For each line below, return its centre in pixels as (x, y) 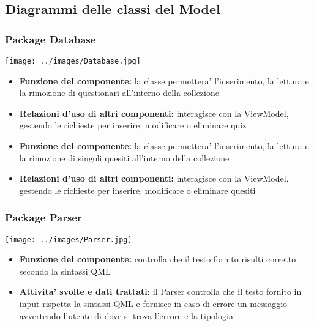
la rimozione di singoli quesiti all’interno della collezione (124, 157)
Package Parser (43, 217)
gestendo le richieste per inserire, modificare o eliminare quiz (133, 125)
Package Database (50, 39)
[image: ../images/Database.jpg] (73, 61)
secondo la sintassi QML (65, 271)
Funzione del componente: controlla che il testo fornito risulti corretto (158, 259)
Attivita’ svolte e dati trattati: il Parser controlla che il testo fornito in (160, 291)
